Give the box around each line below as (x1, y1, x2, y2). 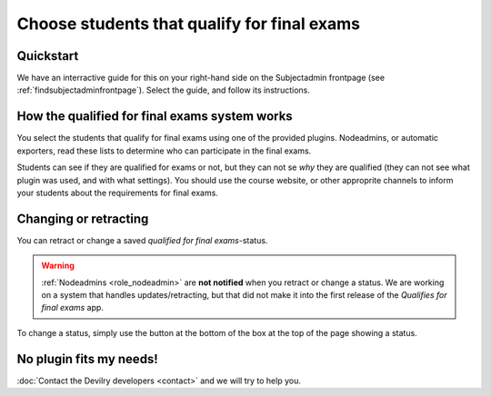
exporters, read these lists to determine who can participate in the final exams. (16, 145, 312, 156)
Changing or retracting (16, 211, 149, 226)
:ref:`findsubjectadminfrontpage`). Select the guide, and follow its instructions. (16, 84, 311, 95)
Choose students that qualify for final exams (16, 14, 361, 34)
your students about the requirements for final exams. (16, 187, 218, 198)
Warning (41, 260, 75, 272)
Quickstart (16, 48, 79, 64)
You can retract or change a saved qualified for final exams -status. (16, 234, 268, 245)
